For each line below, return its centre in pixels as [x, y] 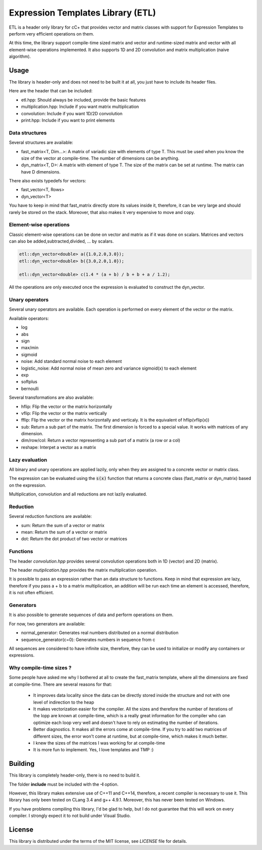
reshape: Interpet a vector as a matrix [59, 447]
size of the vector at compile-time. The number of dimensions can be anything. [100, 158]
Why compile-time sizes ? [40, 668]
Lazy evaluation [28, 460]
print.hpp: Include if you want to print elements [68, 120]
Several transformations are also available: [51, 398]
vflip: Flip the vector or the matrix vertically [64, 413]
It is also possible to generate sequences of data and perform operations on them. [91, 615]
